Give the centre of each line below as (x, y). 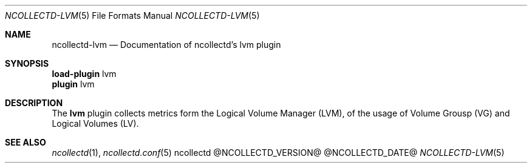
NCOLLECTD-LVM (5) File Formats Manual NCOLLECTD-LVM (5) (132, 15)
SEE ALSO (26, 142)
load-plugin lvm (84, 74)
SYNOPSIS (27, 63)
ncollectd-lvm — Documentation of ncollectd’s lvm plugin (166, 45)
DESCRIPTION (34, 103)
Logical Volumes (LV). (95, 123)
